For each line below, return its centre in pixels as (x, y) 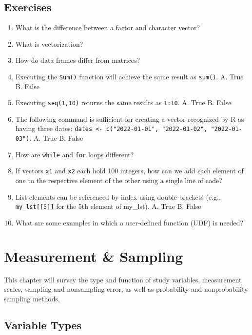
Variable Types (43, 325)
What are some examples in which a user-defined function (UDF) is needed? (129, 222)
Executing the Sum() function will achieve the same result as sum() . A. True (129, 76)
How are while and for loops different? (75, 154)
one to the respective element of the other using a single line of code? (119, 180)
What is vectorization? (49, 44)
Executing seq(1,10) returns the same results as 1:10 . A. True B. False (123, 102)
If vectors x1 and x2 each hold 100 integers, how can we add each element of (129, 171)
